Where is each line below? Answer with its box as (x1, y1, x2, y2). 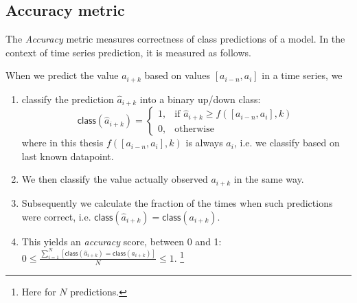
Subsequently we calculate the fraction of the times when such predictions (21, 195, 333, 210)
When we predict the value (5, 68, 119, 82)
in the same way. (233, 172, 304, 186)
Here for (21, 284, 56, 298)
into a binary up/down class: (139, 91, 261, 106)
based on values (144, 68, 211, 82)
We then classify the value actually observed (21, 172, 208, 186)
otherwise (174, 124, 214, 134)
